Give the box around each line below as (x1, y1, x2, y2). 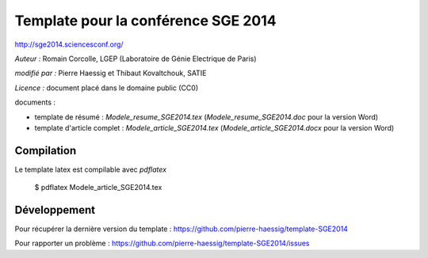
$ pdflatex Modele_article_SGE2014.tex (34, 183, 162, 192)
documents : (14, 97, 55, 107)
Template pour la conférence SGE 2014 (14, 12, 277, 29)
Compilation (14, 143, 77, 157)
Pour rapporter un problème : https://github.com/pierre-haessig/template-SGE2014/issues (14, 238, 310, 249)
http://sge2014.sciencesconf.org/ (14, 40, 124, 49)
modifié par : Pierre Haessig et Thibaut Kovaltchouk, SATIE (14, 68, 207, 78)
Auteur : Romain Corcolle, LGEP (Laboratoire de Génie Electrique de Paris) (14, 54, 257, 63)
